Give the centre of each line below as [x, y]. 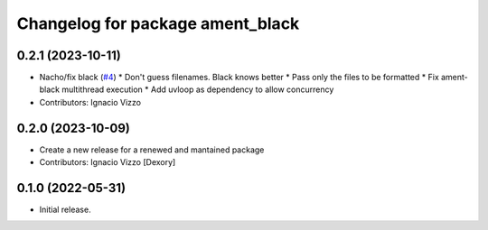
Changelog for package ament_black [158, 23]
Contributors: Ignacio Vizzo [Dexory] [108, 162]
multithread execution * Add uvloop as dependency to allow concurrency [198, 89]
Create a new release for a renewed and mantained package [152, 150]
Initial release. [65, 210]
